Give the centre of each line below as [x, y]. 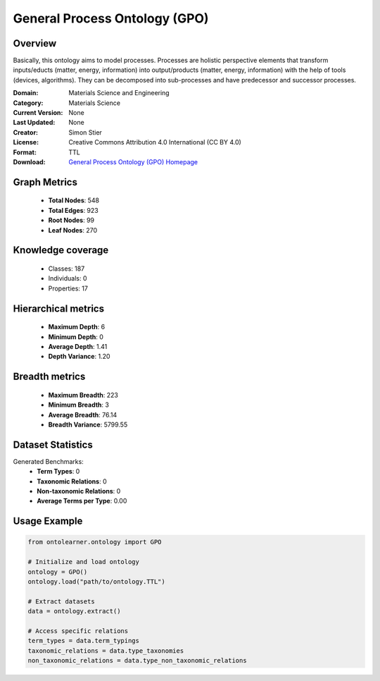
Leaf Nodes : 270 [73, 230]
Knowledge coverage [61, 250]
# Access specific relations [78, 631]
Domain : [26, 93]
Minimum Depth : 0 [76, 337]
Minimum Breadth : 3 [78, 405]
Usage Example [48, 521]
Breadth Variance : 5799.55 [88, 424]
